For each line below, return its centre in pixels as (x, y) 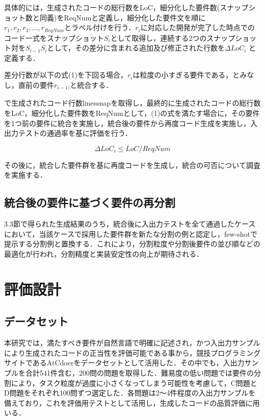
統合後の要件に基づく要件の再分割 (90, 202)
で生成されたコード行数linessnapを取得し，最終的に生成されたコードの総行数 (132, 103)
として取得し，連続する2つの (158, 38)
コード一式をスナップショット (54, 38)
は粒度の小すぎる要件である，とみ (190, 75)
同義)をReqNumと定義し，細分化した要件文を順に (123, 17)
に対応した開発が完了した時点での (197, 27)
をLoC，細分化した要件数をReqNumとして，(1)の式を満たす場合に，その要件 (132, 113)
